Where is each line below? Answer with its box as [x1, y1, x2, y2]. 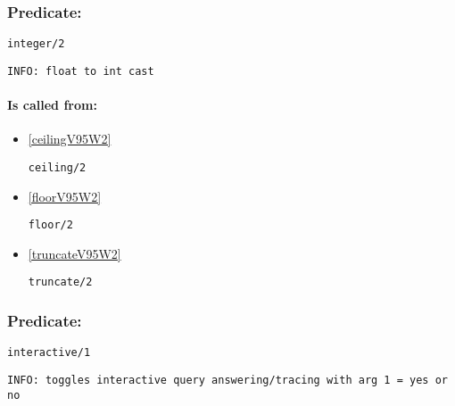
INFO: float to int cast [7, 64, 154, 78]
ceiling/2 [28, 161, 87, 174]
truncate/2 [28, 276, 93, 289]
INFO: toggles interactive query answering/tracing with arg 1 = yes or [7, 373, 448, 386]
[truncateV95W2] [28, 244, 121, 262]
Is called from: [7, 95, 97, 114]
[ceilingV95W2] [28, 129, 112, 148]
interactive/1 [7, 346, 91, 360]
